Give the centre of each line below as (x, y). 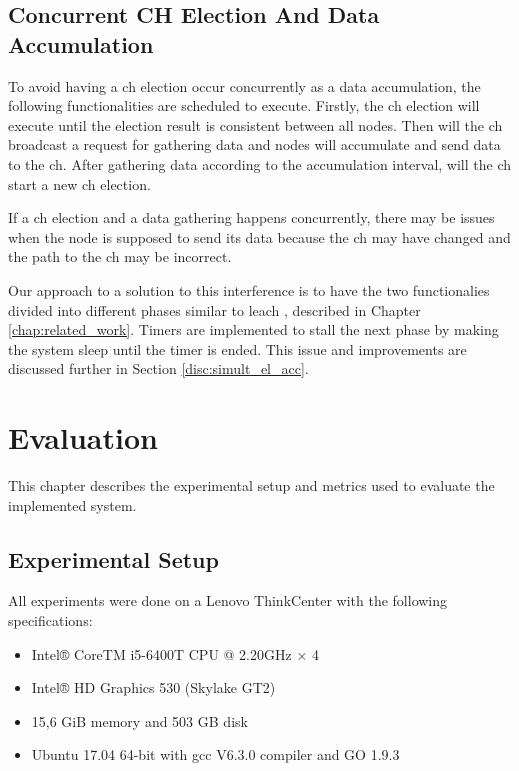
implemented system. (72, 504)
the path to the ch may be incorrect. (120, 256)
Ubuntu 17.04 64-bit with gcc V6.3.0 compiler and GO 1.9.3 (215, 754)
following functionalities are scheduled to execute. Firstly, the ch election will (244, 105)
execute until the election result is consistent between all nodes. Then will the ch (255, 124)
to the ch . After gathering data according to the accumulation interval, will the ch (259, 163)
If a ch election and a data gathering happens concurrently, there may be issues (251, 217)
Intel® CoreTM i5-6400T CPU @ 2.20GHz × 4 (175, 653)
